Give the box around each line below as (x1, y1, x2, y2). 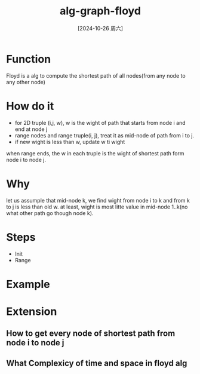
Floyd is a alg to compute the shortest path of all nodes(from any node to (6, 72, 186, 79)
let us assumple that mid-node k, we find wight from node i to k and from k (6, 197, 190, 204)
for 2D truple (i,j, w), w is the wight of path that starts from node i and (14, 119, 186, 126)
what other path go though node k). (6, 209, 94, 216)
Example (6, 277, 50, 291)
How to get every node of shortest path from (6, 329, 176, 339)
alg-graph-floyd (59, 4, 141, 18)
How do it (6, 99, 54, 113)
